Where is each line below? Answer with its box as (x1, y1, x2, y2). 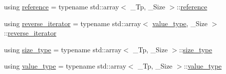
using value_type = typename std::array (4, 61, 127, 71)
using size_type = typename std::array (4, 44, 122, 54)
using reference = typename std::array (4, 1, 119, 11)
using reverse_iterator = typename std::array (4, 18, 141, 28)
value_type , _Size (152, 18, 208, 28)
